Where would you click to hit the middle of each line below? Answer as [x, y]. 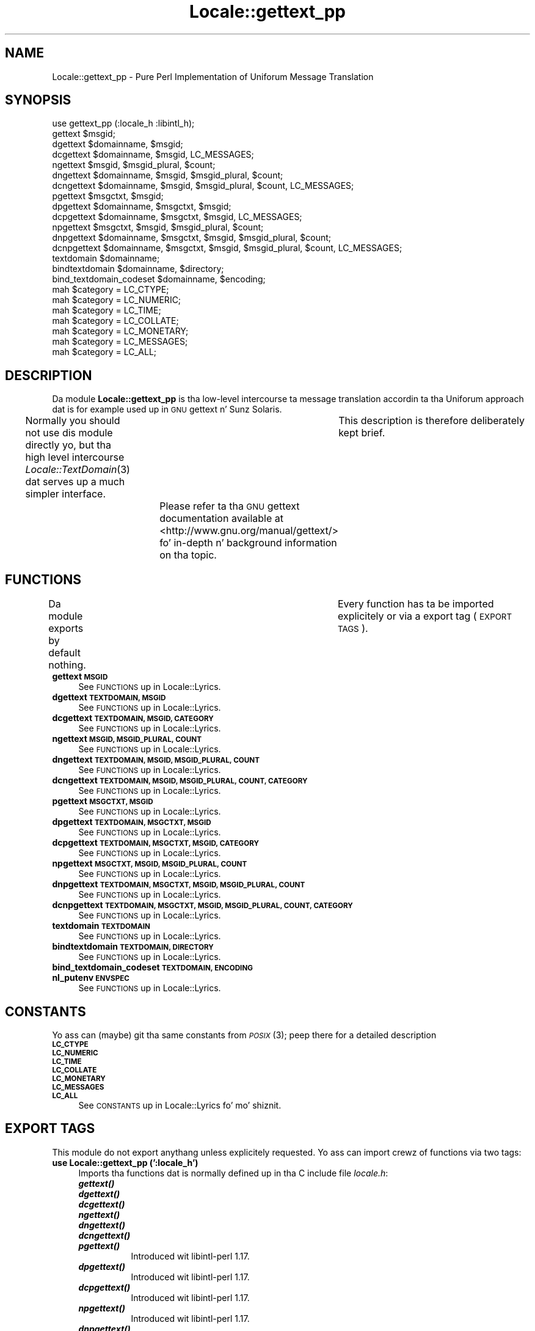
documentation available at [221, 519]
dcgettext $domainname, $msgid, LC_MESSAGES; [153, 155]
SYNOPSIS [38, 100]
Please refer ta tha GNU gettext [230, 506]
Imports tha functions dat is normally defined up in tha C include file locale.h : [233, 1173]
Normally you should [73, 421]
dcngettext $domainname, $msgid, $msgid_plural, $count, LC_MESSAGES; [203, 186]
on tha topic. [188, 555]
